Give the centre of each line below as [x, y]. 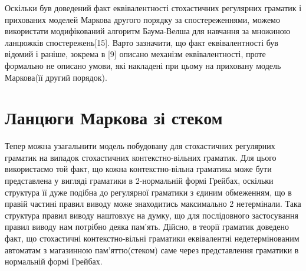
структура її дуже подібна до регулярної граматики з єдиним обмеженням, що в [148, 192]
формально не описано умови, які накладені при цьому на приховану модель [143, 65]
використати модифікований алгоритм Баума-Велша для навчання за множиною [148, 31]
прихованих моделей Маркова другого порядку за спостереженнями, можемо [142, 19]
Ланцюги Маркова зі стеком [114, 118]
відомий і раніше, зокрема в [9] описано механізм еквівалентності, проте [135, 54]
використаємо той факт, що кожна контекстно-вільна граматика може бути [138, 169]
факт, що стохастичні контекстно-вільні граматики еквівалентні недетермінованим [152, 238]
